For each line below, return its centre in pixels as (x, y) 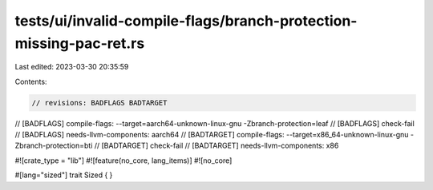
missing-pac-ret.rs (80, 43)
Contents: (31, 81)
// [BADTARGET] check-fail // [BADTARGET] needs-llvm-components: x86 (216, 146)
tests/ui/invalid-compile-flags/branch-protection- (186, 21)
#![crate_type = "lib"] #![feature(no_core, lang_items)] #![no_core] (123, 160)
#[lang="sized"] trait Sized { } (64, 175)
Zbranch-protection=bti (54, 146)
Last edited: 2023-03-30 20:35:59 (72, 67)
